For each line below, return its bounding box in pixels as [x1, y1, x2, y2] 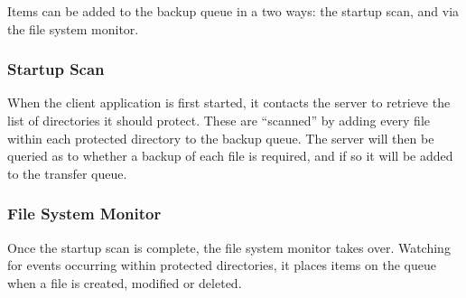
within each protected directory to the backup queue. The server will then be [7, 128, 434, 147]
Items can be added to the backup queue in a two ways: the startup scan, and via [7, 2, 460, 20]
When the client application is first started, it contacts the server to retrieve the [7, 93, 451, 112]
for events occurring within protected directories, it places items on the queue [7, 256, 436, 275]
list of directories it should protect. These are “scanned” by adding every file [7, 111, 431, 129]
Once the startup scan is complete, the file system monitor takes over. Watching [7, 237, 451, 256]
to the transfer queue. [7, 163, 127, 182]
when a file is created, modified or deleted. [7, 273, 242, 292]
